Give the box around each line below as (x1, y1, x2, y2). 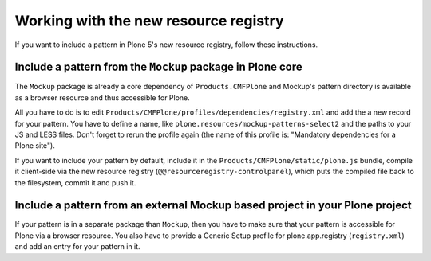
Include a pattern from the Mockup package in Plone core (14, 60, 302, 74)
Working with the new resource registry (14, 12, 284, 29)
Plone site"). (14, 141, 55, 150)
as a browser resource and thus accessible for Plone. (14, 92, 191, 103)
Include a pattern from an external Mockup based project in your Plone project (14, 199, 413, 212)
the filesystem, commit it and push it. (14, 177, 136, 187)
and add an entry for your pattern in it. (14, 242, 140, 251)
